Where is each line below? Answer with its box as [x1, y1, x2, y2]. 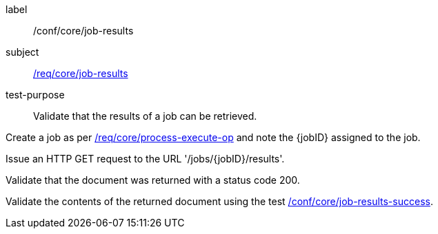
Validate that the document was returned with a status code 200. [6, 174, 300, 186]
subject [6, 46, 39, 58]
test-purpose [6, 89, 65, 100]
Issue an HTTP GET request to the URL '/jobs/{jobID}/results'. [6, 153, 285, 164]
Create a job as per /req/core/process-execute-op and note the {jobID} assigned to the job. [6, 131, 421, 143]
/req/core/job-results [33, 67, 128, 79]
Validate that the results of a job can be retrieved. [33, 110, 257, 122]
